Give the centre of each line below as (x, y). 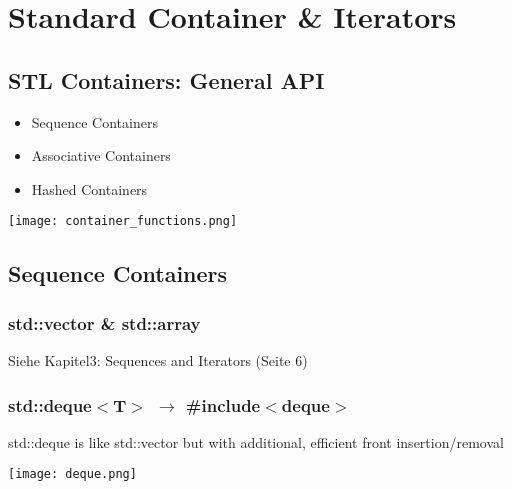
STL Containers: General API (166, 79)
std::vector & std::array (104, 322)
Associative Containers (101, 155)
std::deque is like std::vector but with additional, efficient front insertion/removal (256, 441)
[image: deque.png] (72, 474)
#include (223, 404)
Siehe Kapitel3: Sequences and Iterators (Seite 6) (158, 360)
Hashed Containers (89, 188)
